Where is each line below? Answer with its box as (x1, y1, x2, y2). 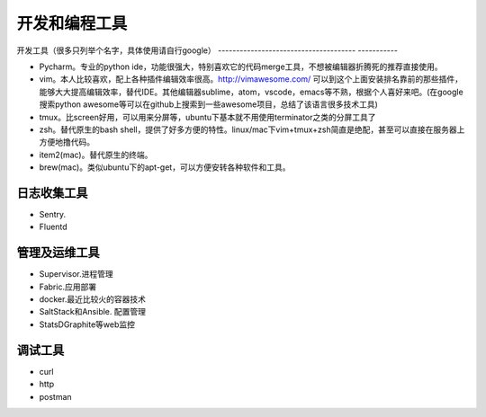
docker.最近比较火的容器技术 (39, 294, 146, 305)
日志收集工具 (16, 185, 88, 200)
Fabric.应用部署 (39, 281, 97, 292)
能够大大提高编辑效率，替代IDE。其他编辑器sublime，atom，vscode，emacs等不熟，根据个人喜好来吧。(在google (39, 86, 463, 97)
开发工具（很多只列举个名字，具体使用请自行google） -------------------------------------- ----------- (16, 45, 398, 56)
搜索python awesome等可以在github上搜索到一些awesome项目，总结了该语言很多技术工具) (39, 99, 378, 110)
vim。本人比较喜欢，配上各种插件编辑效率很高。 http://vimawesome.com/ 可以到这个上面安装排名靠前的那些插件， (39, 74, 463, 84)
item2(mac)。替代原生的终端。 (39, 149, 153, 160)
